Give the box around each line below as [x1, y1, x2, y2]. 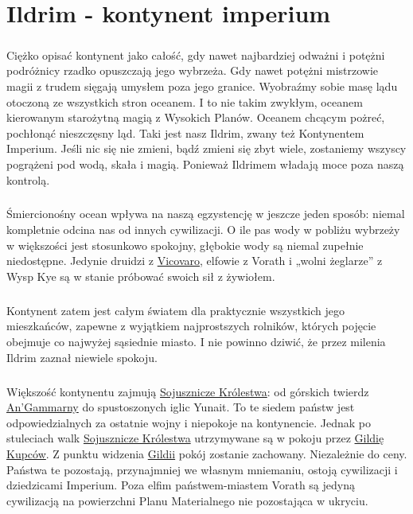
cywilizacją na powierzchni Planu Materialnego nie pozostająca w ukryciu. [6, 492, 368, 508]
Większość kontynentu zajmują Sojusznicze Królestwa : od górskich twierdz [6, 383, 369, 399]
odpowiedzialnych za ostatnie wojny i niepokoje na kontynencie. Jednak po [6, 414, 372, 430]
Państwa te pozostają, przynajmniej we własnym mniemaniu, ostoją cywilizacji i [6, 461, 398, 477]
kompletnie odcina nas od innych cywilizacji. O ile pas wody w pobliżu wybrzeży [6, 221, 400, 238]
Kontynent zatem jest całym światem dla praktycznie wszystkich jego [6, 302, 345, 318]
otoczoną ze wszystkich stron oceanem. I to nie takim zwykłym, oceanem [6, 93, 363, 110]
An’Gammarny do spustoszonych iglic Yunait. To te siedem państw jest [6, 399, 355, 415]
